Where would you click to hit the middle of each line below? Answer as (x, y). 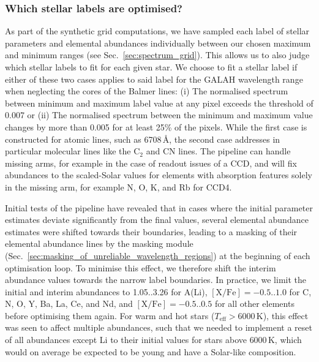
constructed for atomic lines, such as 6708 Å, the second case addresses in (143, 139)
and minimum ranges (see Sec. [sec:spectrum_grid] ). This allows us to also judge (157, 55)
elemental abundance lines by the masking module (99, 243)
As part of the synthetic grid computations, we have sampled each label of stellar (157, 31)
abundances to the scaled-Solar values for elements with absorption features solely (159, 175)
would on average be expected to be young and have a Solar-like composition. (151, 351)
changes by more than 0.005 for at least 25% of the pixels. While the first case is (156, 126)
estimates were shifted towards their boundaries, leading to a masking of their (151, 231)
